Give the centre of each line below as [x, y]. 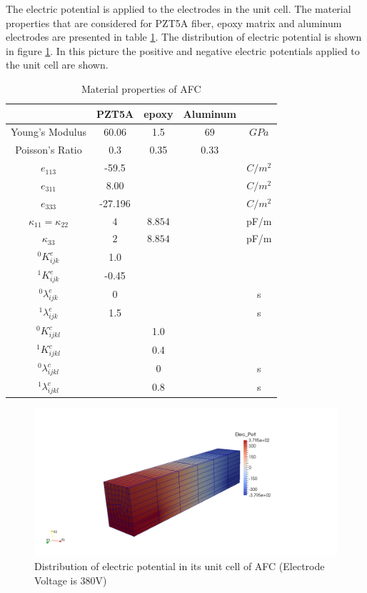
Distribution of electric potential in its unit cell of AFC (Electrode [180, 566]
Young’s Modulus [49, 132]
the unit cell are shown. [57, 65]
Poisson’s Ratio [49, 150]
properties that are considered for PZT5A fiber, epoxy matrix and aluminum [174, 23]
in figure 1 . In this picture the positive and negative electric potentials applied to [183, 50]
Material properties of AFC [141, 88]
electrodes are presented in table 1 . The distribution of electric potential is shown [184, 37]
